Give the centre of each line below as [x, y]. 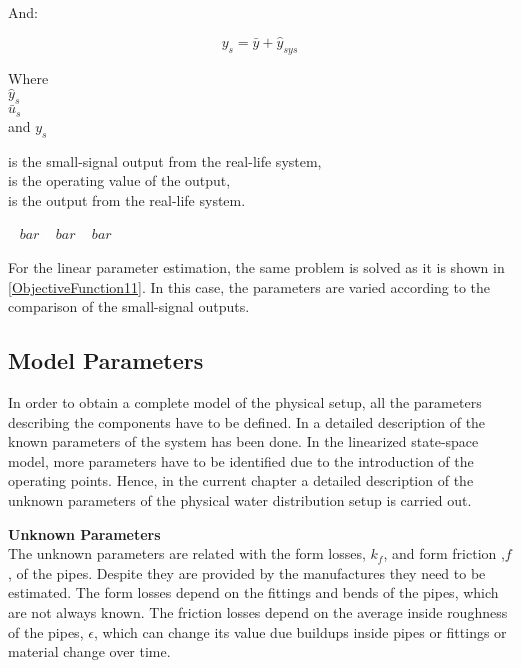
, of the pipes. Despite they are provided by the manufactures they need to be [247, 572]
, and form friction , [444, 553]
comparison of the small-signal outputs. [129, 306]
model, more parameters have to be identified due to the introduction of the [241, 460]
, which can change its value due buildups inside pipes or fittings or [300, 631]
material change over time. [89, 651]
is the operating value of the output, [119, 180]
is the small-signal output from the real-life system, [165, 160]
